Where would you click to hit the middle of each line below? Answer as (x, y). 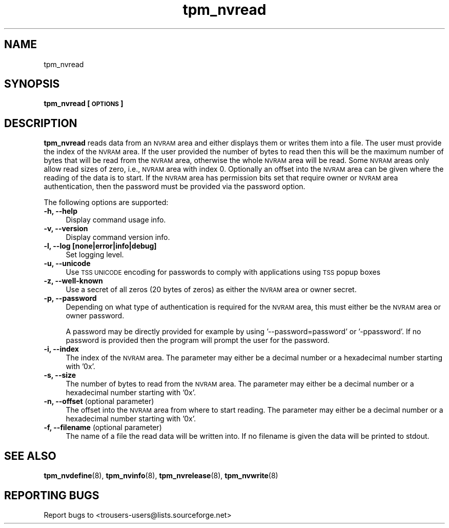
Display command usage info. (116, 220)
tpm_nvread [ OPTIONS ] (84, 104)
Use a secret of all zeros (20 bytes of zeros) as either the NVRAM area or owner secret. (211, 290)
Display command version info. (118, 237)
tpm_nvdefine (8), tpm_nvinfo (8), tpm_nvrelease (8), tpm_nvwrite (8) (161, 476)
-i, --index (61, 349)
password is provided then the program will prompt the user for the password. (198, 340)
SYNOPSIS (32, 84)
